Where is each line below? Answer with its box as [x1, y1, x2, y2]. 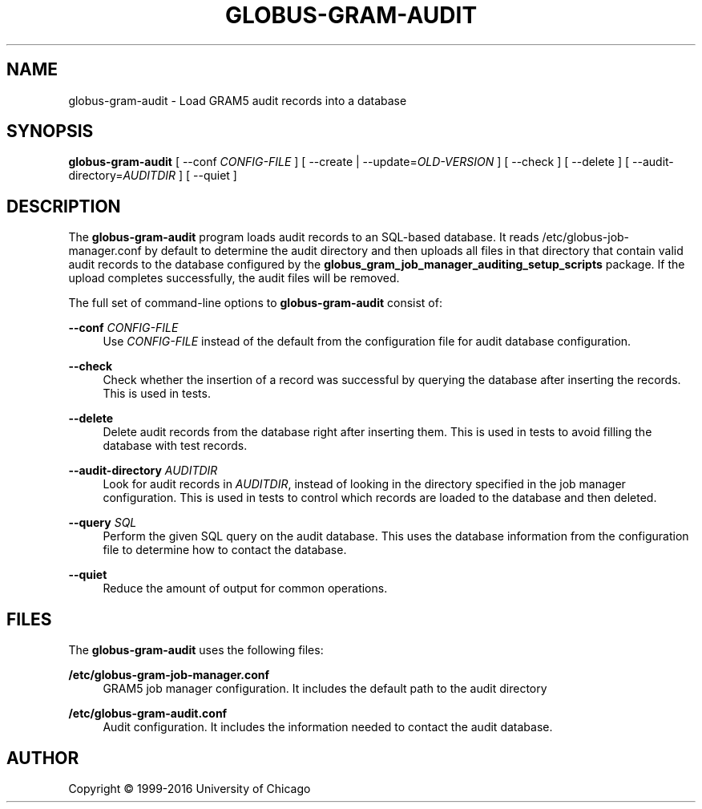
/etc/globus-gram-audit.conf [68, 706, 228, 721]
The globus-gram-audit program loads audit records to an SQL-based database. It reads [68, 230, 539, 245]
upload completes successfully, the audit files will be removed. [68, 271, 400, 285]
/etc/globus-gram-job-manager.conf [68, 668, 270, 682]
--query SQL [68, 516, 137, 530]
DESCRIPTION [6, 196, 121, 216]
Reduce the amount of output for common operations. [103, 581, 388, 596]
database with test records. [103, 439, 248, 453]
